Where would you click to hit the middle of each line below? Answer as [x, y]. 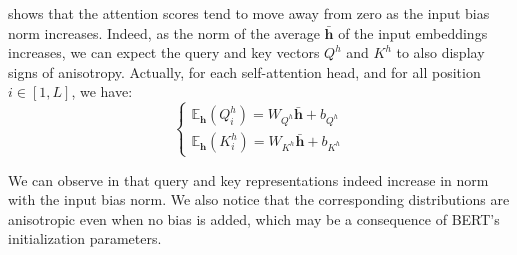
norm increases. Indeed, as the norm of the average [164, 32]
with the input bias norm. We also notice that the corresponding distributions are [259, 199]
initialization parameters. [85, 238]
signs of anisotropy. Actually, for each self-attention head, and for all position [244, 71]
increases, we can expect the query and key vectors [164, 52]
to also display [440, 52]
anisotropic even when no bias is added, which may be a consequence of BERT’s [254, 218]
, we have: [102, 91]
